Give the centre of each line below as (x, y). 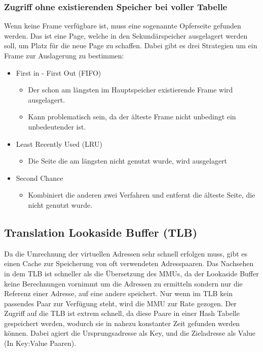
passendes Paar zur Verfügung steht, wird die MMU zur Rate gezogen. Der (120, 303)
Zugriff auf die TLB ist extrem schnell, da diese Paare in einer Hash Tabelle (122, 313)
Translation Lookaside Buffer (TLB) (101, 232)
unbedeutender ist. (57, 126)
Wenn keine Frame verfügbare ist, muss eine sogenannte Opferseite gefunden (123, 26)
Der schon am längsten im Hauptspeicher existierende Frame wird (130, 90)
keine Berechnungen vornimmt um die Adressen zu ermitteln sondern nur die (123, 283)
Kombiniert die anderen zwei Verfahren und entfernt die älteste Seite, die (142, 195)
